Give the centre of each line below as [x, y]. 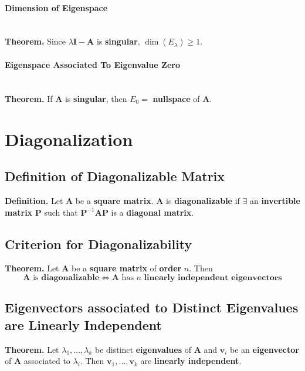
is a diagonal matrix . [152, 212]
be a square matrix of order [127, 268]
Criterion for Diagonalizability [99, 244]
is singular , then [96, 98]
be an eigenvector [265, 349]
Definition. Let [34, 200]
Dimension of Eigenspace [56, 7]
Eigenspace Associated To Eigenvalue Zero [92, 64]
